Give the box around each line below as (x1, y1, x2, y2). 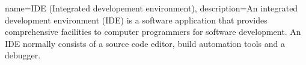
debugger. (5, 49, 41, 61)
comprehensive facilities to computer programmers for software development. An (5, 25, 301, 38)
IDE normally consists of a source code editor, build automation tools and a (5, 37, 286, 49)
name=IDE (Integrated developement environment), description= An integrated (5, 2, 298, 14)
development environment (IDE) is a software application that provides (5, 13, 268, 26)
